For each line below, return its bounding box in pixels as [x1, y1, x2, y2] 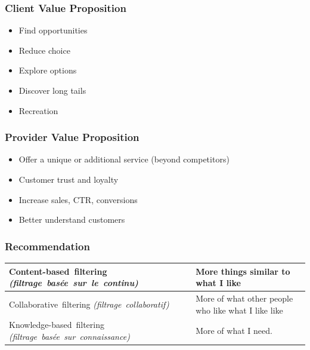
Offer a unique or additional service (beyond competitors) [18, 153, 230, 165]
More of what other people [196, 291, 293, 304]
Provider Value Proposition [5, 130, 139, 145]
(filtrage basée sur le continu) [9, 277, 138, 289]
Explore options [18, 64, 77, 76]
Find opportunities [18, 24, 88, 36]
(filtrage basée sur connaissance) [9, 330, 130, 342]
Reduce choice [18, 44, 70, 56]
